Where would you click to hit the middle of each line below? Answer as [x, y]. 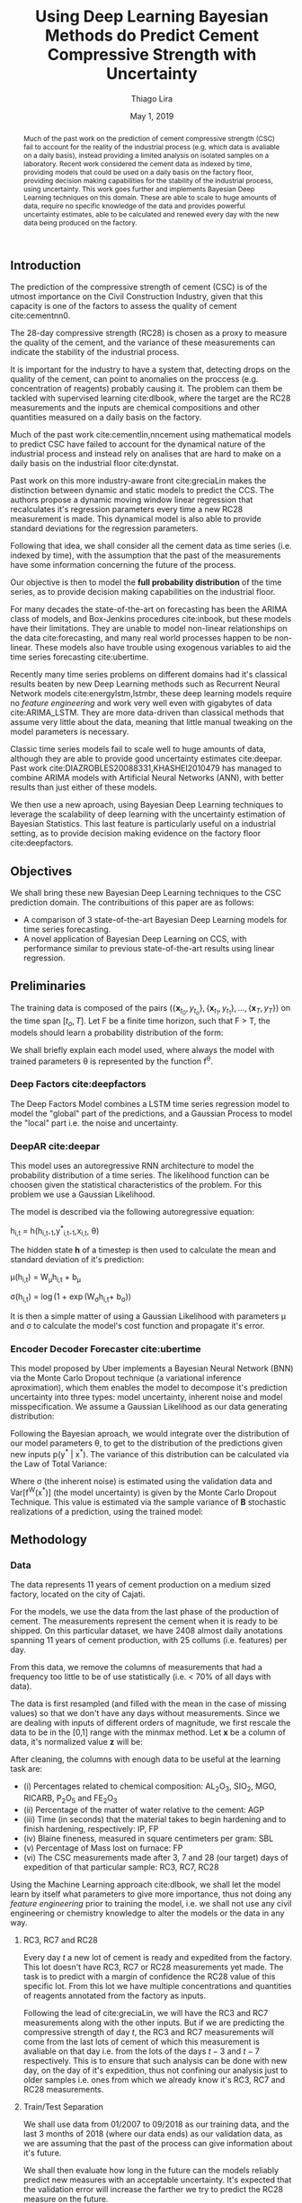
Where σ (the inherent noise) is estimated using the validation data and [142, 1481]
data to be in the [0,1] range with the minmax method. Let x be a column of [148, 1732]
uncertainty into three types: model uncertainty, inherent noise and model [147, 1397]
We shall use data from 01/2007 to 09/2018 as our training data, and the [156, 2124]
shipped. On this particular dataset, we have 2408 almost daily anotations [147, 1631]
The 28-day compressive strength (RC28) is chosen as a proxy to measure [149, 333]
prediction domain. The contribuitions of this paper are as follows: [132, 902]
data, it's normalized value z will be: [76, 1742]
